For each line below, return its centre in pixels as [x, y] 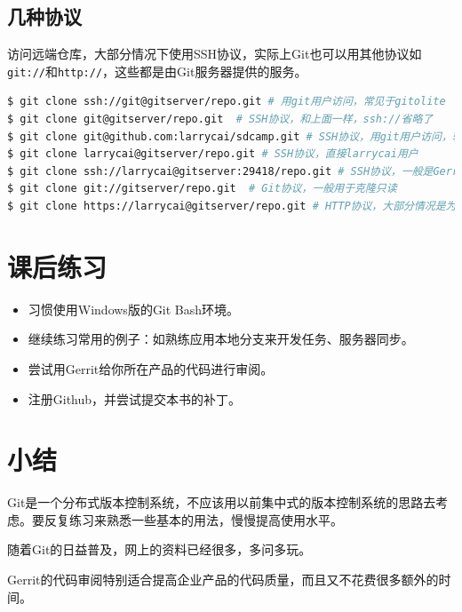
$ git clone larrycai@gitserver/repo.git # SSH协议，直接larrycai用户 [213, 154]
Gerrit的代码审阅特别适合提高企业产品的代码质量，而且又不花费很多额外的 [223, 580]
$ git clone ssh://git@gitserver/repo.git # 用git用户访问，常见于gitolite [227, 102]
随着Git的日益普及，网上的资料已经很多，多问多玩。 [159, 549]
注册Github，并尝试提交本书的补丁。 [135, 398]
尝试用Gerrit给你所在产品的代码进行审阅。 [151, 368]
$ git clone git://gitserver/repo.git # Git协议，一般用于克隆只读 [202, 189]
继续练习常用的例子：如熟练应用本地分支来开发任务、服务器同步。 [221, 339]
